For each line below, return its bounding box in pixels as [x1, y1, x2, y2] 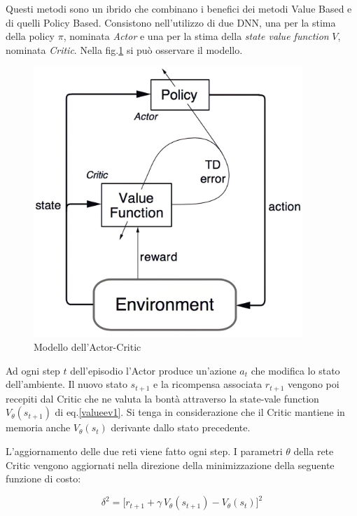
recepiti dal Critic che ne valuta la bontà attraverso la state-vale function [6, 391, 319, 405]
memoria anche [6, 420, 71, 435]
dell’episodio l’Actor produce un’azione [70, 363, 237, 377]
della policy [6, 29, 55, 43]
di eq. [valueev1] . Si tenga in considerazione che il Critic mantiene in [55, 405, 345, 419]
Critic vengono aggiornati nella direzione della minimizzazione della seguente [6, 457, 335, 472]
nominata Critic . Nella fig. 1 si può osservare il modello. [6, 42, 243, 57]
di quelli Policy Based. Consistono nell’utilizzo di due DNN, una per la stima [6, 15, 336, 29]
